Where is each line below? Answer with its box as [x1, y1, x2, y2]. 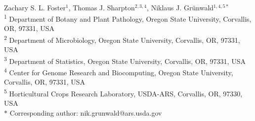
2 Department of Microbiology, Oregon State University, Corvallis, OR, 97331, [4, 33, 240, 45]
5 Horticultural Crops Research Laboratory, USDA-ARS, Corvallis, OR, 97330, [4, 87, 243, 98]
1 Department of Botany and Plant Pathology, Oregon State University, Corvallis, [4, 12, 252, 24]
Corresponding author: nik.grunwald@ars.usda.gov [9, 107, 162, 118]
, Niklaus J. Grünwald [147, 2, 214, 12]
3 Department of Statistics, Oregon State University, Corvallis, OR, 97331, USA [4, 54, 246, 66]
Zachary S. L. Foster [4, 2, 66, 12]
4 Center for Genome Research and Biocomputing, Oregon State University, [4, 66, 233, 77]
